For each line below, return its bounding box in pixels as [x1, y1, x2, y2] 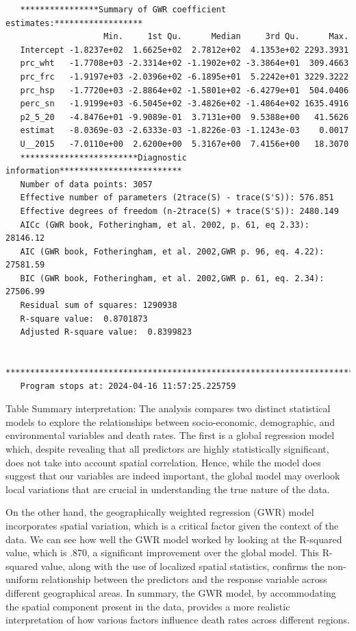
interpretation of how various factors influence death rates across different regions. [5, 612, 350, 627]
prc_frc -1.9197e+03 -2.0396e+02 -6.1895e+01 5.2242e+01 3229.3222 [20, 71, 349, 82]
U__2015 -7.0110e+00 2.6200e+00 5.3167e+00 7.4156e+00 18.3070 [20, 139, 349, 149]
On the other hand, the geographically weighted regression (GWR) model [5, 505, 314, 519]
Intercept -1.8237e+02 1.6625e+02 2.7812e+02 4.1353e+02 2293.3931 [20, 45, 349, 55]
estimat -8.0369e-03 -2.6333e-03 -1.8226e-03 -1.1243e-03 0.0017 [20, 126, 349, 136]
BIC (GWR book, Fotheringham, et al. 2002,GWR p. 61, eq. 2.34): [20, 273, 325, 283]
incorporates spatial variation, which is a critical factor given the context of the [5, 518, 339, 532]
